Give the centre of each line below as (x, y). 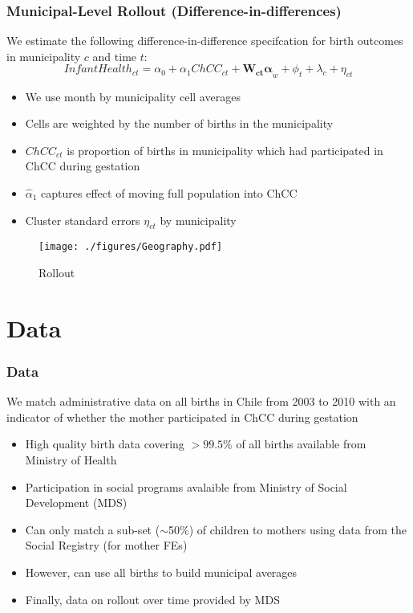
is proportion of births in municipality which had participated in (225, 150)
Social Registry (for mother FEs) (106, 545)
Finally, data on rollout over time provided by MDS (152, 599)
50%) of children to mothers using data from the (287, 529)
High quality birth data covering (105, 444)
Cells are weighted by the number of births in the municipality (179, 123)
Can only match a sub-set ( (93, 529)
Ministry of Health (71, 460)
